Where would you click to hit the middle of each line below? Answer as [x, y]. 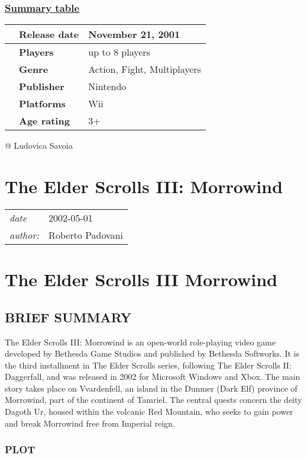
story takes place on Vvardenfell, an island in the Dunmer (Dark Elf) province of [151, 388]
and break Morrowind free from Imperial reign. [90, 423]
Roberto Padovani [86, 235]
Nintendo [107, 87]
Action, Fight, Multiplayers [145, 69]
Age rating [44, 121]
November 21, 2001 [134, 34]
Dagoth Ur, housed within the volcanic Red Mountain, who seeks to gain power [149, 411]
